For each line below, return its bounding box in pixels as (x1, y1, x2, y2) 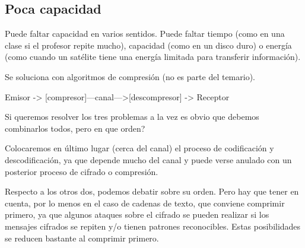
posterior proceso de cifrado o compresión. (5, 165, 158, 177)
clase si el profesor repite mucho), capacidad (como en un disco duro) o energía (5, 39, 292, 51)
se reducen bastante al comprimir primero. (5, 231, 159, 244)
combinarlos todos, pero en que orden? (5, 122, 145, 134)
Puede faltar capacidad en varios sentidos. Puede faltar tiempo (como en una (5, 27, 285, 40)
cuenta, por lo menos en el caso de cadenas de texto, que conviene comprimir (5, 196, 285, 209)
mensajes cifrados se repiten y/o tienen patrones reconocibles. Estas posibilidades (5, 220, 301, 232)
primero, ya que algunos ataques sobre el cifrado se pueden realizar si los (5, 208, 269, 221)
